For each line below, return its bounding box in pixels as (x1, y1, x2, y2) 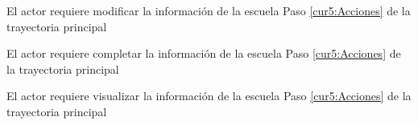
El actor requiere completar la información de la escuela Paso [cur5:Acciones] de (6, 45, 401, 62)
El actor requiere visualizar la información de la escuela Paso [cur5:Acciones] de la (6, 87, 412, 104)
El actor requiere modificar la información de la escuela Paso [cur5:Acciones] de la (6, 2, 411, 18)
